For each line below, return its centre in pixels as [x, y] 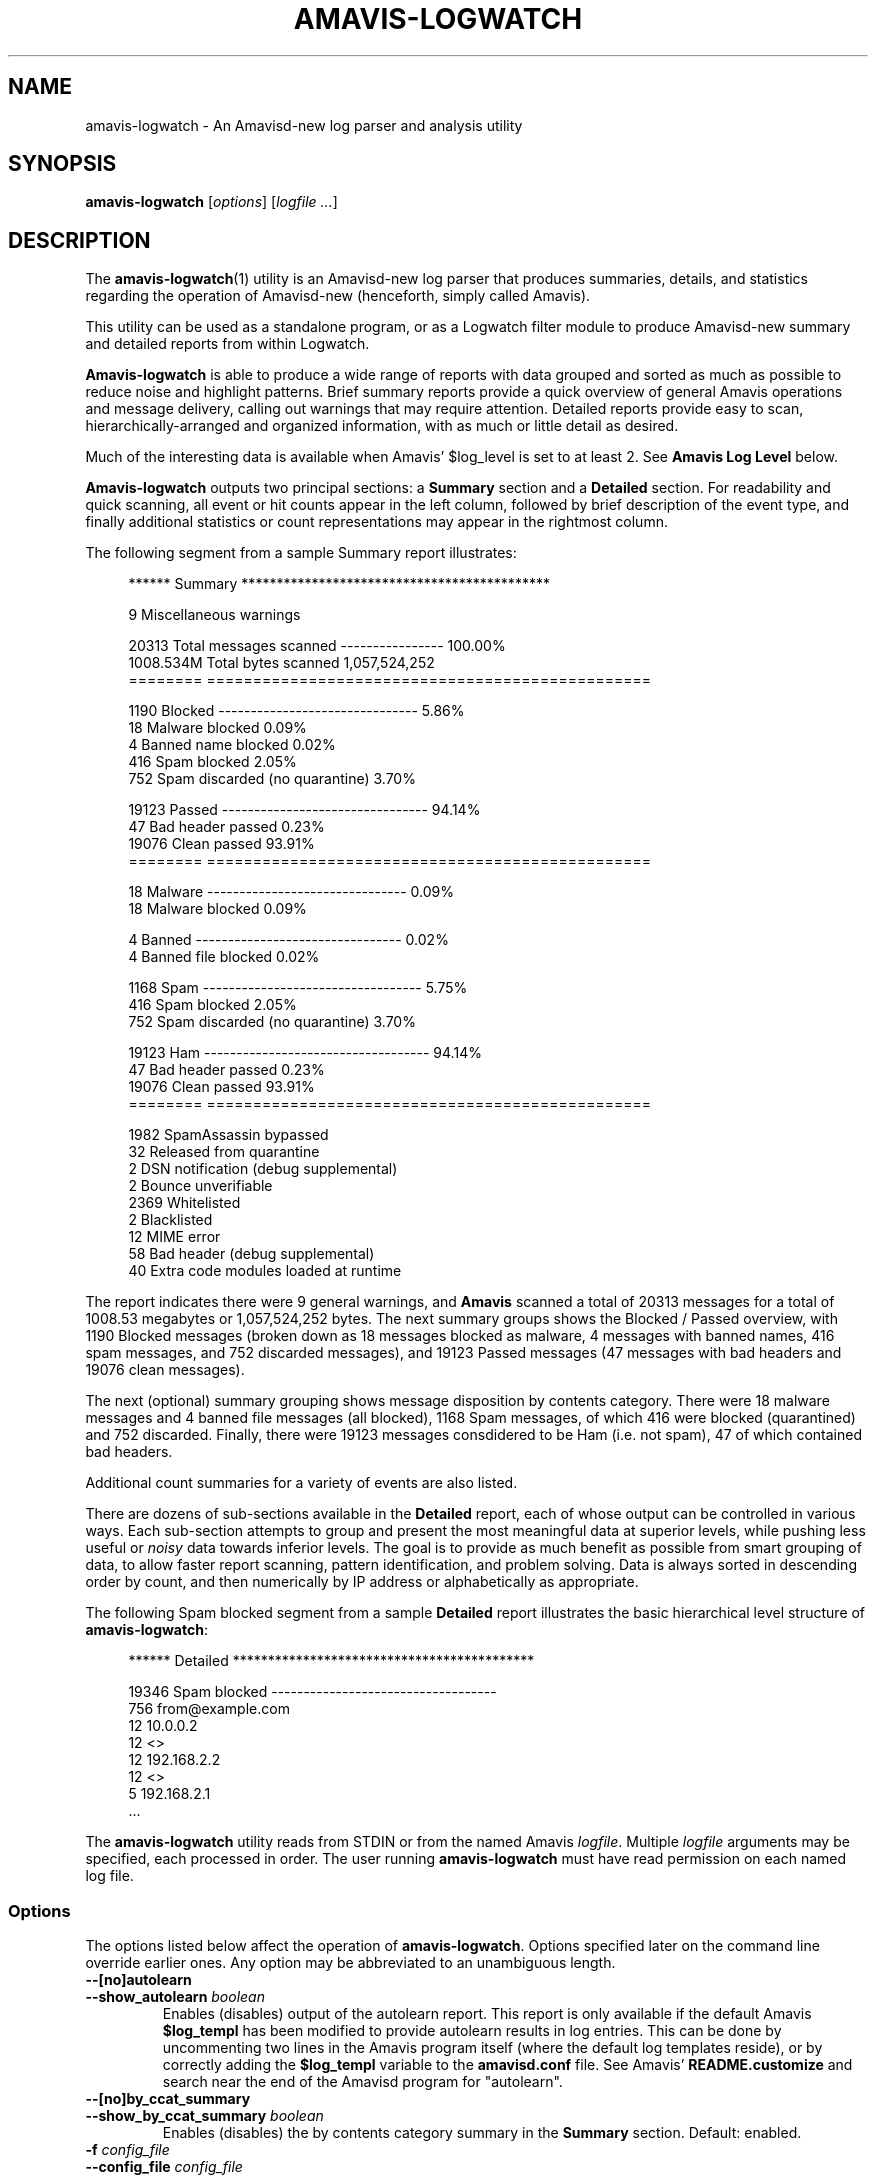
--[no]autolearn [138, 1980]
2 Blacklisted [170, 1220]
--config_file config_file [164, 2167]
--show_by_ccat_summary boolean [204, 2116]
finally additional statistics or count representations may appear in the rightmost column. [376, 522]
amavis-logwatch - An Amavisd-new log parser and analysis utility [304, 125]
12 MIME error [174, 1237]
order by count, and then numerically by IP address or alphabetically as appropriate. [362, 1582]
